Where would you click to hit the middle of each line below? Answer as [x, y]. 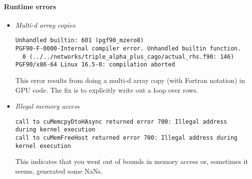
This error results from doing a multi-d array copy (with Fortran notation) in [130, 80]
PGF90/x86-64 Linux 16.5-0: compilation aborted [95, 65]
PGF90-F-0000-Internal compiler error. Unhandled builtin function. [128, 49]
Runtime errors [30, 6]
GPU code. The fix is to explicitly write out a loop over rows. [107, 89]
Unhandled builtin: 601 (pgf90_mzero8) [79, 41]
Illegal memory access [47, 106]
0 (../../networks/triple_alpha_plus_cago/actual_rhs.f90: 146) [128, 57]
